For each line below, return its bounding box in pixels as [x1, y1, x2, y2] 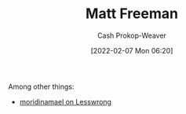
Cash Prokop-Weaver [97, 31, 167, 40]
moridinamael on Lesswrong [19, 97, 112, 106]
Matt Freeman [85, 5, 179, 23]
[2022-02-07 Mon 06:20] [90, 46, 173, 55]
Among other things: [8, 82, 75, 91]
